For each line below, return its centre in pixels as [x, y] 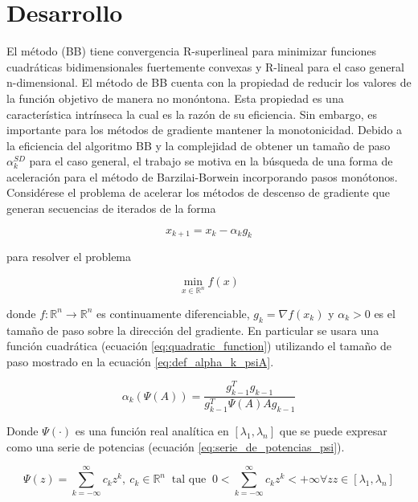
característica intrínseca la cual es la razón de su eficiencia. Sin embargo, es [192, 114]
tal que [189, 480]
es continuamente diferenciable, [173, 313]
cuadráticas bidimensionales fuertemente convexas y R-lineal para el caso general [205, 66]
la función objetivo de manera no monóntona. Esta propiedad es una [175, 98]
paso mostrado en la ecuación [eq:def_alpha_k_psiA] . [140, 361]
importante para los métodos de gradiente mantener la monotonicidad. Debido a [205, 130]
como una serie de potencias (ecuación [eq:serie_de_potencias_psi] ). [176, 446]
